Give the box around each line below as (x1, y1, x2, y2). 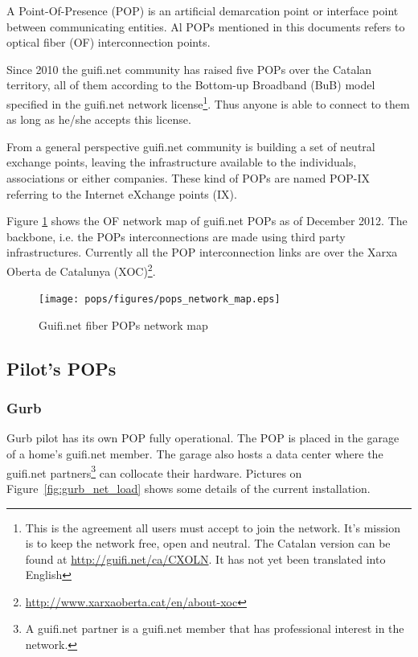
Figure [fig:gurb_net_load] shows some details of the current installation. (6, 479, 371, 496)
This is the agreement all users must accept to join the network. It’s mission (25, 519, 400, 536)
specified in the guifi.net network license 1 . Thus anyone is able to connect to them (6, 92, 410, 112)
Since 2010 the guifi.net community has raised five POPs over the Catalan (6, 60, 372, 77)
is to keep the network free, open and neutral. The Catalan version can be (25, 535, 391, 552)
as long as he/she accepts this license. (6, 111, 191, 128)
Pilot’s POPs (6, 355, 117, 380)
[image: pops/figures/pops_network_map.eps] (39, 294, 281, 306)
